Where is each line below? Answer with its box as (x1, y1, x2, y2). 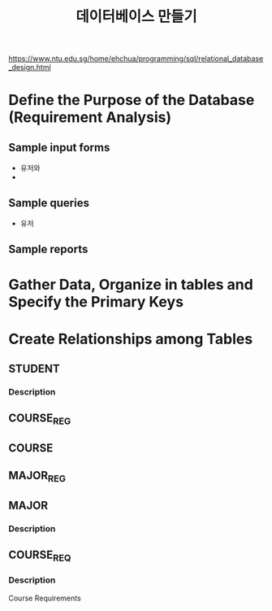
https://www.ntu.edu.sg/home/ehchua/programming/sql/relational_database (8, 54, 264, 63)
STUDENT (8, 362, 60, 376)
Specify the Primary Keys (8, 292, 184, 311)
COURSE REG (8, 412, 71, 427)
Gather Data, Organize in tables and (8, 275, 253, 294)
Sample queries (8, 196, 89, 210)
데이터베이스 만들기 (76, 7, 197, 26)
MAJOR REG (8, 469, 67, 485)
